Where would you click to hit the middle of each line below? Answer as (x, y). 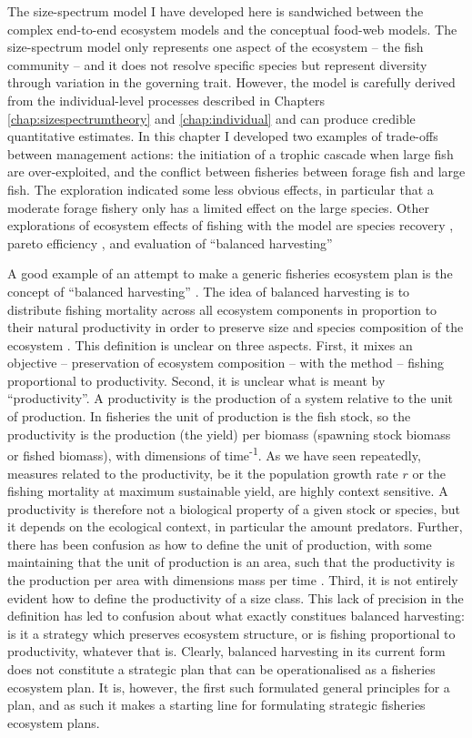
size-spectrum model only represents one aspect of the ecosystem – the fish (216, 47)
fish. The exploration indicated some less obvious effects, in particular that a (221, 189)
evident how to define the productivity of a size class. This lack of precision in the (236, 597)
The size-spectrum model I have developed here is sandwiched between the (216, 11)
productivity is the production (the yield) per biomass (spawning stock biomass (229, 434)
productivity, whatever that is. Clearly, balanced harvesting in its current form (226, 651)
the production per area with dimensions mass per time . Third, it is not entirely (233, 580)
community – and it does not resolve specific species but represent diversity (217, 64)
